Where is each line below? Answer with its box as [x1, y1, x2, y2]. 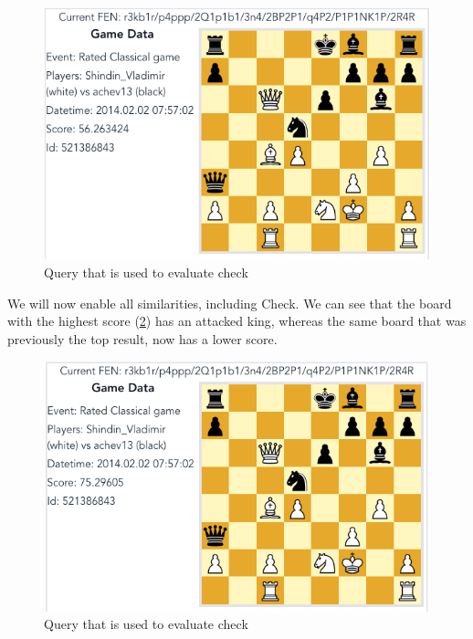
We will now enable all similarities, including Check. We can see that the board [7, 293, 452, 312]
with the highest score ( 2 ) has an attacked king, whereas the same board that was [7, 311, 467, 330]
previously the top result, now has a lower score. [7, 329, 278, 348]
